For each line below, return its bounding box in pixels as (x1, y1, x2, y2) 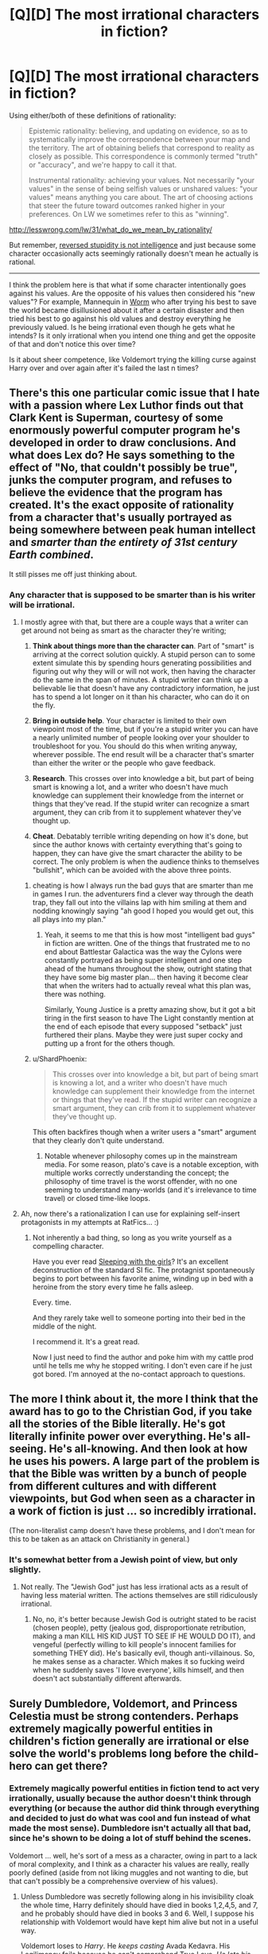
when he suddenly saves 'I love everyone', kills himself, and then (32, 1666, 245, 1675)
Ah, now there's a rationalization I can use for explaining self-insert (20, 1209, 241, 1218)
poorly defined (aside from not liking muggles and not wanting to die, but (9, 1867, 249, 1877)
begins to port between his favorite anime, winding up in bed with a (32, 1273, 254, 1284)
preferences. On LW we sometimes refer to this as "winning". (28, 209, 229, 218)
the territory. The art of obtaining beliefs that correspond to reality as (28, 143, 255, 152)
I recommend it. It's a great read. (32, 1337, 140, 1347)
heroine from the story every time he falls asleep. (32, 1282, 194, 1292)
